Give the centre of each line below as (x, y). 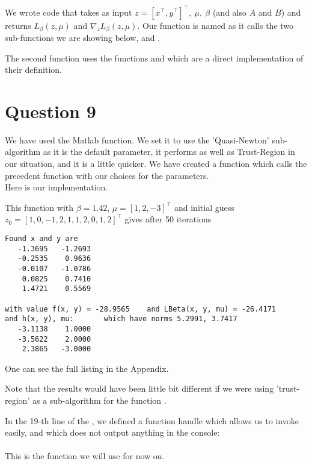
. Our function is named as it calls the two (216, 25)
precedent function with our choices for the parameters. (107, 175)
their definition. (33, 70)
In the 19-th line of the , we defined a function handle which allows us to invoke (152, 420)
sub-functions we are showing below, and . (83, 37)
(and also (229, 12)
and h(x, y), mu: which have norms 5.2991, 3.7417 (121, 319)
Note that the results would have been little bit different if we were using (139, 388)
